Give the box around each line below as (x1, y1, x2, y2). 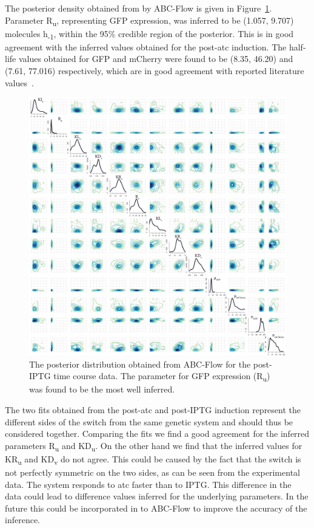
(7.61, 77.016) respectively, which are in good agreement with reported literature (5, 64, 304, 77)
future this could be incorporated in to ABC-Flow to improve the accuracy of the (5, 501, 307, 514)
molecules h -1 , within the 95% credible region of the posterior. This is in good (5, 27, 294, 41)
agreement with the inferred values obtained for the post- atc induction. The (5, 40, 287, 53)
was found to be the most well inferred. (29, 383, 175, 396)
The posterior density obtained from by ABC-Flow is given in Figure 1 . (5, 2, 272, 14)
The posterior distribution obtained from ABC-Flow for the (29, 357, 251, 370)
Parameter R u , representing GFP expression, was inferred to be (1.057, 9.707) (5, 13, 294, 28)
